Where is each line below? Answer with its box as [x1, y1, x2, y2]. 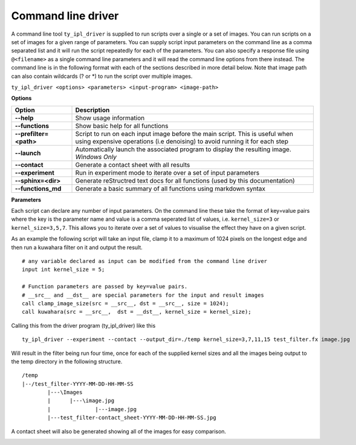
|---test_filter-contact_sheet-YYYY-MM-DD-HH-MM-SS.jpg [47, 414, 217, 421]
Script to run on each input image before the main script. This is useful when [75, 129, 293, 138]
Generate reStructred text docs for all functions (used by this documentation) [75, 176, 296, 184]
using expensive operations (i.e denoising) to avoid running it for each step [75, 137, 288, 145]
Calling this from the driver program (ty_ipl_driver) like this [11, 322, 156, 329]
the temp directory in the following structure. [11, 357, 123, 365]
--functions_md [15, 184, 62, 193]
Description [75, 106, 110, 114]
